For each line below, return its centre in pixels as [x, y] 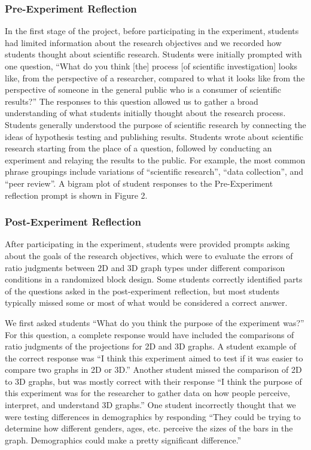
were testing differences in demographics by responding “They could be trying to [153, 416]
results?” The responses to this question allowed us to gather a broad [132, 101]
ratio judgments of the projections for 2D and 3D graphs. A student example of [150, 346]
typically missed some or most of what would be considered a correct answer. [146, 302]
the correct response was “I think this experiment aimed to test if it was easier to [154, 358]
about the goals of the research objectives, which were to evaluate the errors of [149, 255]
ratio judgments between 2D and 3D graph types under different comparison [145, 267]
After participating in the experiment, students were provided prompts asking [147, 244]
